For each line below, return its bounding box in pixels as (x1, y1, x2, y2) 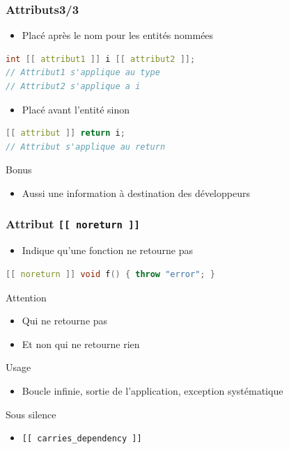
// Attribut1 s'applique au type (6, 68, 160, 78)
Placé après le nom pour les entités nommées (22, 28, 214, 42)
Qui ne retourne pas (22, 313, 108, 328)
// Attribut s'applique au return (6, 141, 166, 152)
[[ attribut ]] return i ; (6, 128, 125, 139)
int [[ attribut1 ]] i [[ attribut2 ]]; (6, 54, 196, 64)
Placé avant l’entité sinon (22, 102, 130, 116)
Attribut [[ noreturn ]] (6, 215, 140, 233)
